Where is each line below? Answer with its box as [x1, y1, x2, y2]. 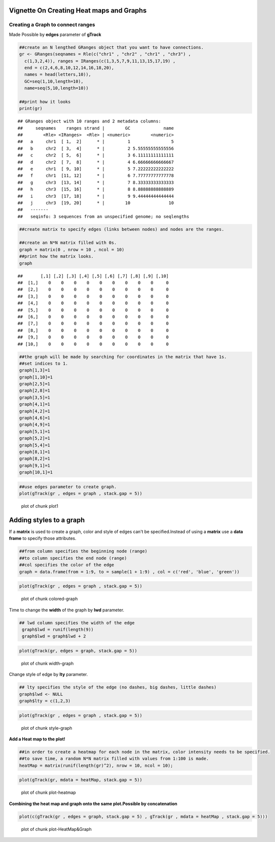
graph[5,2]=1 [19, 435, 51, 441]
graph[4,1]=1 [19, 401, 51, 407]
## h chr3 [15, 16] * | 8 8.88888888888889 [17, 187, 174, 192]
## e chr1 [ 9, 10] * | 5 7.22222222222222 [17, 166, 174, 172]
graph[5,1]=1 [19, 429, 51, 434]
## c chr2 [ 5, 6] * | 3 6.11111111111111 [17, 153, 174, 158]
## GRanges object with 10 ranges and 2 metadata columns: [17, 119, 161, 124]
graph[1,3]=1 [19, 367, 51, 373]
